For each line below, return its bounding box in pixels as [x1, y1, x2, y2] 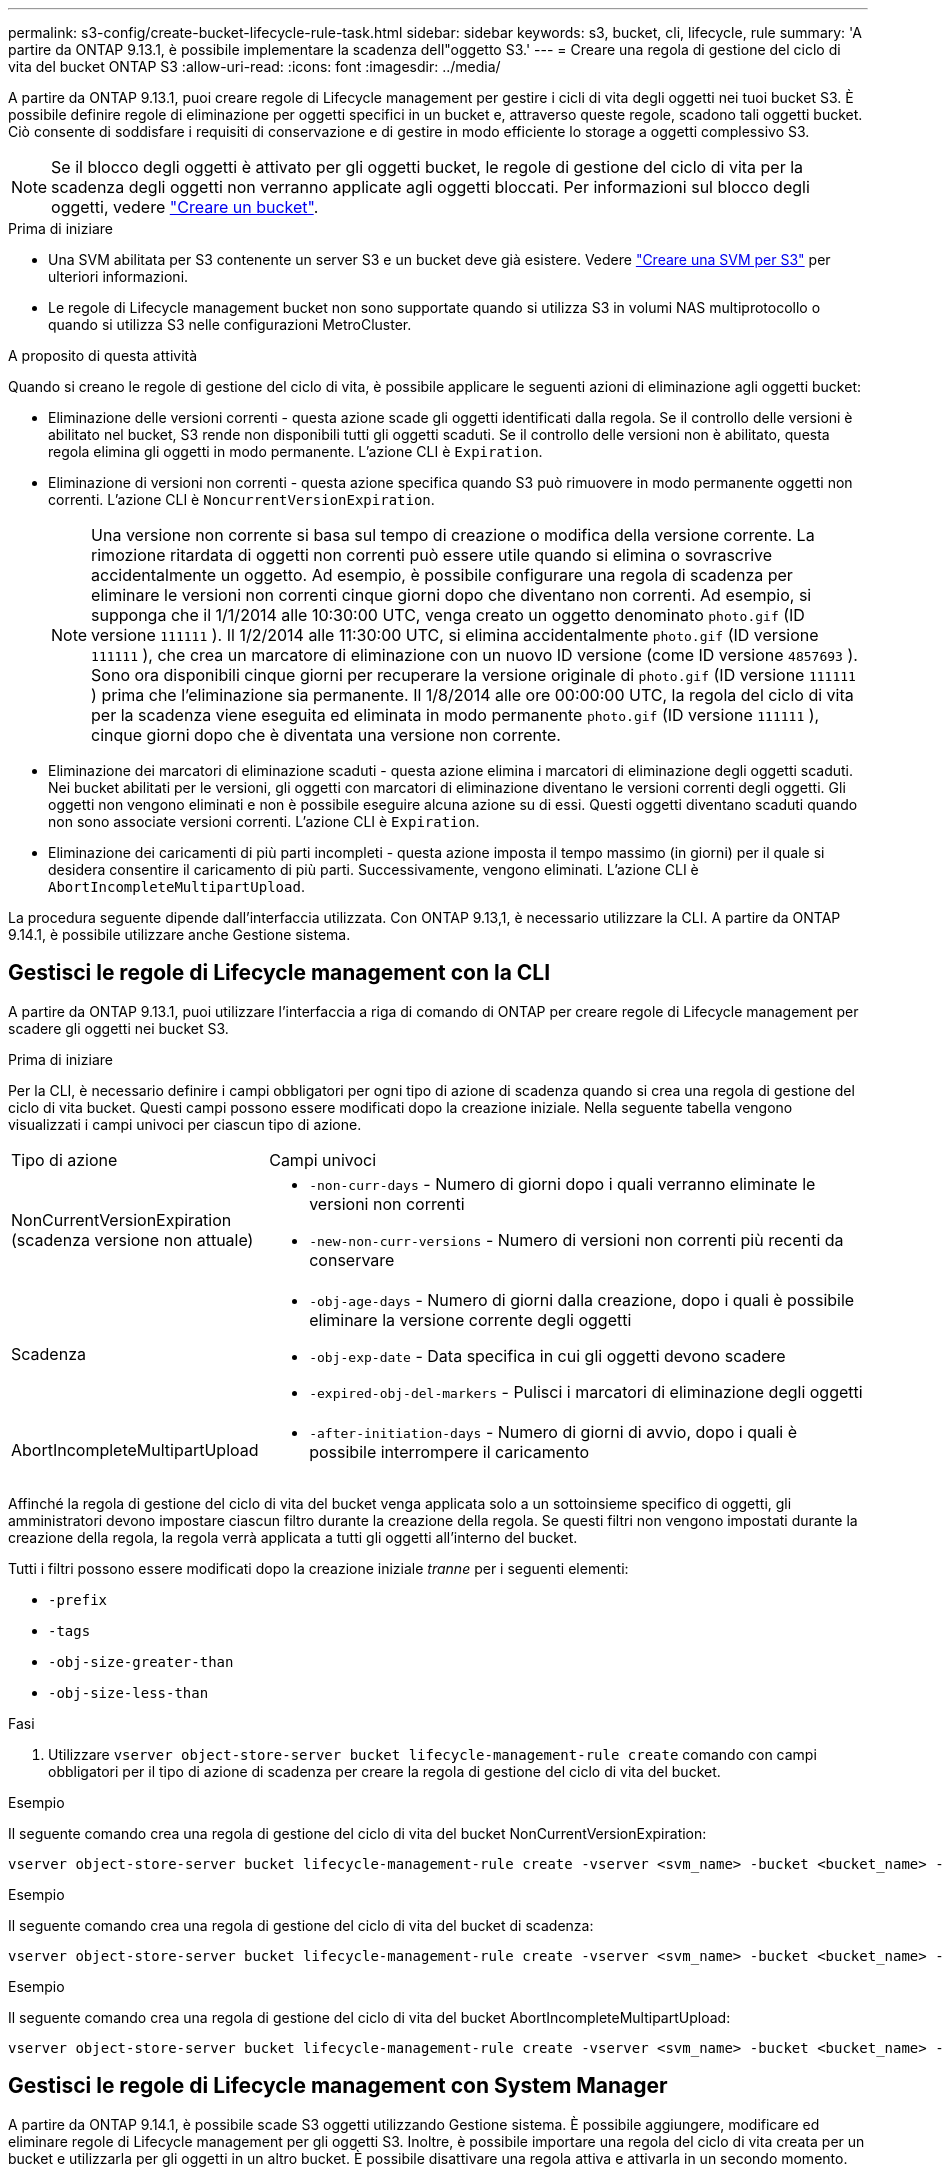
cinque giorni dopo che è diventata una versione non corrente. [91, 725, 561, 745]
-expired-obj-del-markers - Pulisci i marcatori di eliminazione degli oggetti [309, 1381, 863, 1402]
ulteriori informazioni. [48, 268, 189, 285]
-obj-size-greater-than [48, 1653, 234, 1670]
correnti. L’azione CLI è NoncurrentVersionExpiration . [48, 491, 435, 508]
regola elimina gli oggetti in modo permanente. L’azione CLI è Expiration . [48, 443, 543, 460]
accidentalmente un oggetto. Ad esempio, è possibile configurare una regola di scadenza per [91, 565, 793, 585]
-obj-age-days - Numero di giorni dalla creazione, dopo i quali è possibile [309, 1289, 855, 1310]
